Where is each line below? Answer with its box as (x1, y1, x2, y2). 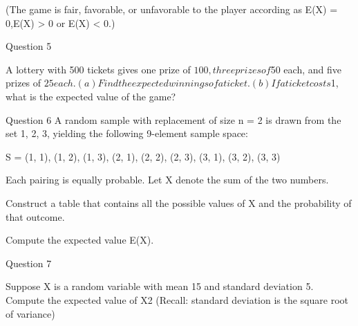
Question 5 (6, 39, 52, 53)
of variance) (6, 306, 55, 320)
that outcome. (6, 209, 65, 224)
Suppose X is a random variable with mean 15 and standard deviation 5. (6, 279, 314, 293)
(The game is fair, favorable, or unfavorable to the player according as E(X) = (6, 2, 338, 16)
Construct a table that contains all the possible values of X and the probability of (6, 195, 352, 210)
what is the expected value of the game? (6, 89, 176, 103)
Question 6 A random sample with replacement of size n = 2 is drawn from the (6, 112, 341, 127)
